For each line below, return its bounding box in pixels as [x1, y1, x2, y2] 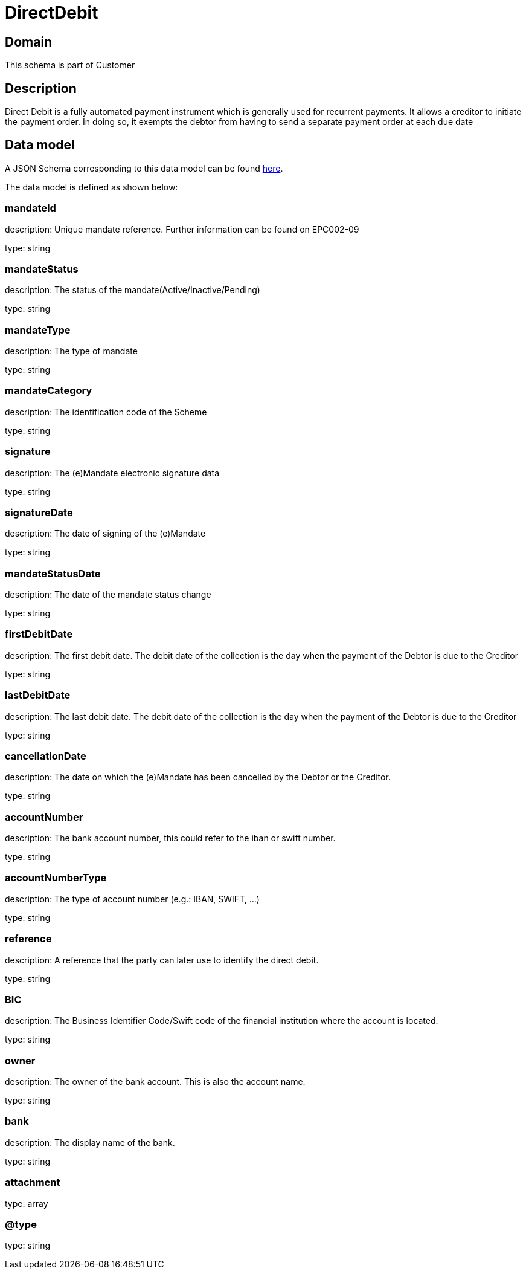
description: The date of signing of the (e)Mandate [5, 528, 206, 539]
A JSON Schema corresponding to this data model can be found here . [5, 163, 283, 173]
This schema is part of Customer [5, 60, 135, 71]
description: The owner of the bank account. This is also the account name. [5, 1076, 306, 1087]
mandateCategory [5, 384, 92, 397]
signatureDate [5, 506, 73, 519]
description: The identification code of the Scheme [5, 406, 207, 417]
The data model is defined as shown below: [5, 181, 178, 192]
